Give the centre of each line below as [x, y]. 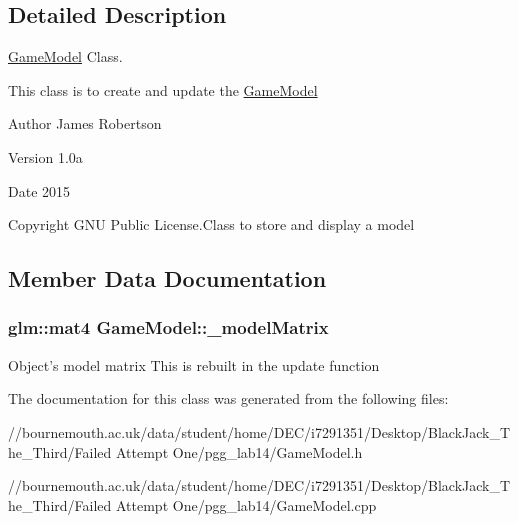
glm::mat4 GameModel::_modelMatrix [168, 327]
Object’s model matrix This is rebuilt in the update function [194, 364]
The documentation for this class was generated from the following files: [228, 398]
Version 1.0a [45, 156]
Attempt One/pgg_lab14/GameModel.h [239, 451]
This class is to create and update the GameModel [163, 89]
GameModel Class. [65, 56]
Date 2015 [39, 190]
